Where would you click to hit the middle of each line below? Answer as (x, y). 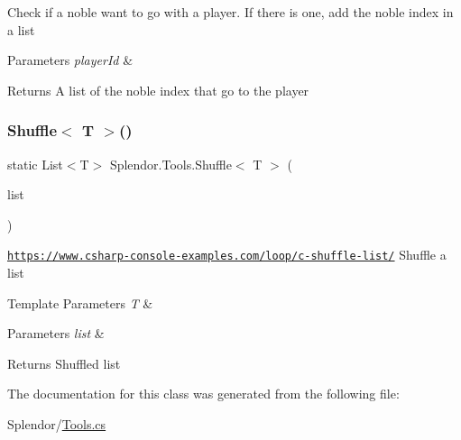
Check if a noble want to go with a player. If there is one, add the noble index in (230, 12)
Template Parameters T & (80, 302)
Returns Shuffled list (64, 363)
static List (35, 164)
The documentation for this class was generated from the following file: (203, 394)
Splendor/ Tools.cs (57, 424)
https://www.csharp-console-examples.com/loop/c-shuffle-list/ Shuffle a (227, 255)
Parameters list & (56, 333)
